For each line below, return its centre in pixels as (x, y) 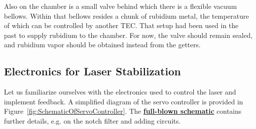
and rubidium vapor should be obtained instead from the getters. (102, 45)
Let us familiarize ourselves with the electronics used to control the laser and (120, 92)
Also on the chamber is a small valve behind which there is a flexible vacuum (121, 6)
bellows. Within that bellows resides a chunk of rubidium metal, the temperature (127, 16)
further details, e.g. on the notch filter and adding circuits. (92, 120)
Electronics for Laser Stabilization (92, 71)
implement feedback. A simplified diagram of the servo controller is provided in (124, 101)
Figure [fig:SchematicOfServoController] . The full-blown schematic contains (123, 111)
